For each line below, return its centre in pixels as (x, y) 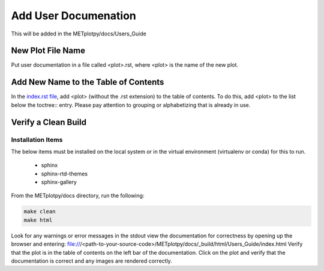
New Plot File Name (48, 51)
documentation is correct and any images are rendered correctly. (91, 261)
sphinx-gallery (59, 182)
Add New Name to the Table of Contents (88, 82)
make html (38, 220)
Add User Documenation (73, 16)
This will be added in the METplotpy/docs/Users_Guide (79, 34)
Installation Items (37, 139)
